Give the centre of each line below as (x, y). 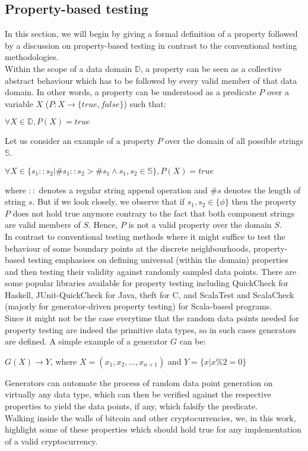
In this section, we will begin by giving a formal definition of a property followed (151, 34)
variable (19, 103)
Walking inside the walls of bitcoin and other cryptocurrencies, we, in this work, (150, 417)
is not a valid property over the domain (200, 225)
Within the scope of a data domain (69, 68)
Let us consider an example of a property (80, 141)
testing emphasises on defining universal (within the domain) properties (158, 260)
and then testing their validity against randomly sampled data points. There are (151, 271)
